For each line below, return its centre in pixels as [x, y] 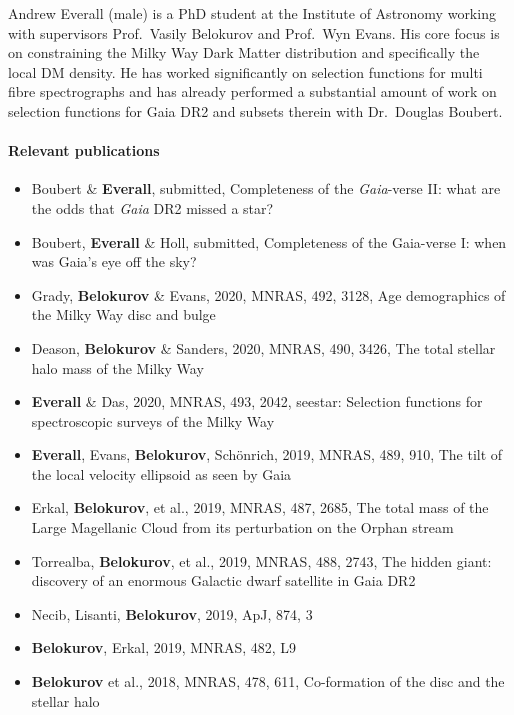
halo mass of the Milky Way [117, 367]
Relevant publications [84, 150]
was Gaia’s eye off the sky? [114, 261]
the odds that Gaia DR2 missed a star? [152, 207]
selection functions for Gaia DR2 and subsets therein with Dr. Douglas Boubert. [255, 110]
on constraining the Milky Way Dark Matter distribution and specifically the [244, 52]
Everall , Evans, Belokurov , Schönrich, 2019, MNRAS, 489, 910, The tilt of [267, 454]
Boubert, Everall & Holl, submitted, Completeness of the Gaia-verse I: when [269, 241]
